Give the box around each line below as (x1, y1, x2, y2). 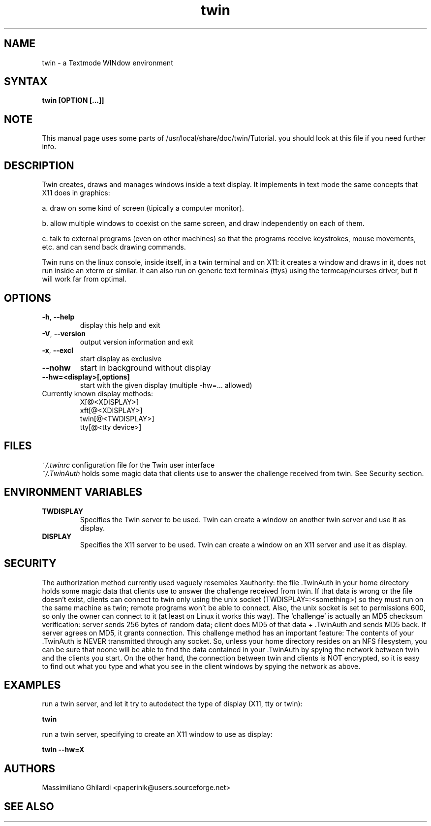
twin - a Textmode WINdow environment (42, 58, 173, 67)
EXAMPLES (4, 678, 61, 691)
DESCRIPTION (4, 159, 74, 172)
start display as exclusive (80, 354, 162, 363)
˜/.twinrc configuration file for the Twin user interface (42, 460, 215, 469)
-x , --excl (42, 346, 73, 354)
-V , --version (42, 329, 86, 338)
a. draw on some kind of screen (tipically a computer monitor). (42, 204, 244, 213)
